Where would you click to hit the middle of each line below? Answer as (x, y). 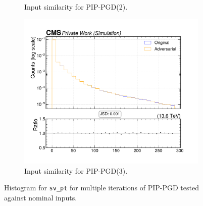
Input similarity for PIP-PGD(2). (76, 7)
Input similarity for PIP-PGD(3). (76, 170)
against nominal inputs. (41, 197)
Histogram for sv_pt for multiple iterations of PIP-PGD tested (101, 188)
